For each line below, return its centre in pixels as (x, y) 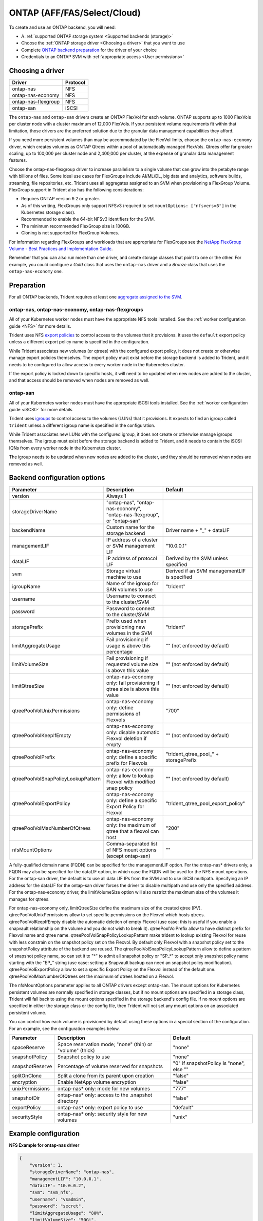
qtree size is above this (133, 689)
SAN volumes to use (130, 589)
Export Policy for (125, 806)
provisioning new (126, 627)
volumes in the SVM (129, 633)
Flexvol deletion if (127, 738)
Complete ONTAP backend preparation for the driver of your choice (89, 50)
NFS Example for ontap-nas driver (44, 1145)
